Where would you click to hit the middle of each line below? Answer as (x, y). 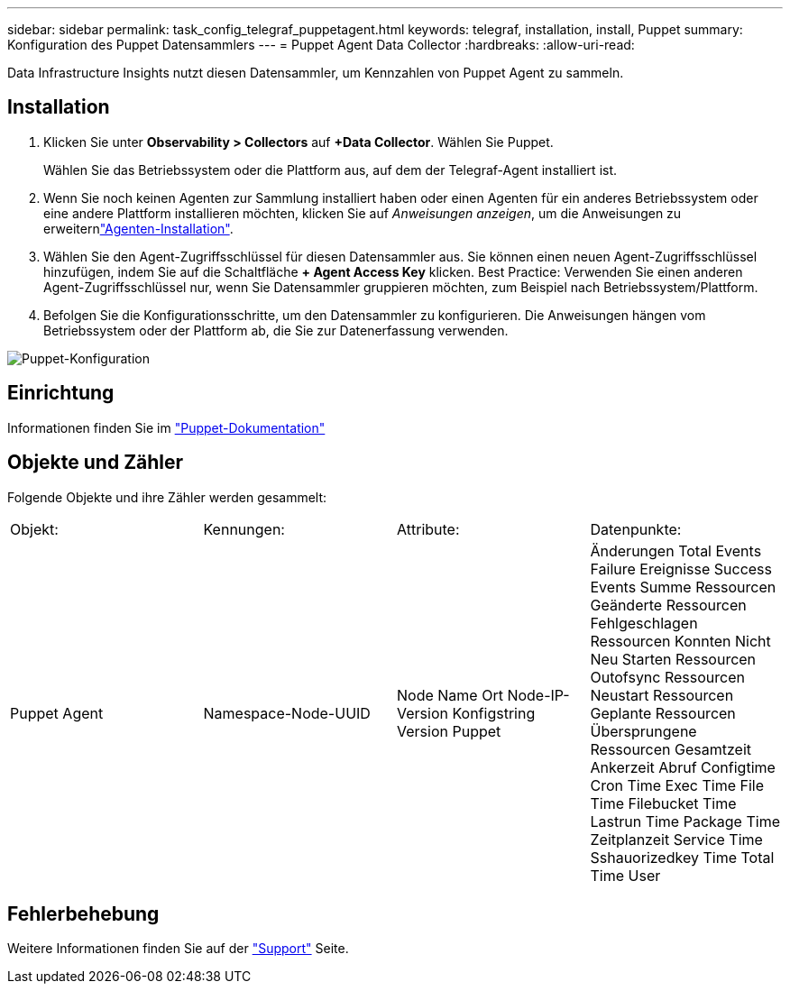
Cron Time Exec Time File (677, 785)
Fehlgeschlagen (644, 623)
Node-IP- (538, 695)
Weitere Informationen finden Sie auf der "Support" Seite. (178, 949)
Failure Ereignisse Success (681, 569)
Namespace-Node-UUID (287, 713)
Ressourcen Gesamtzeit (671, 749)
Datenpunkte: (636, 529)
